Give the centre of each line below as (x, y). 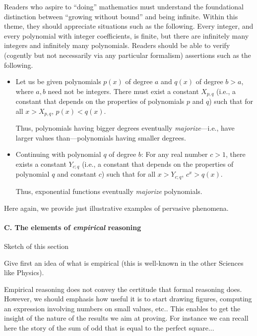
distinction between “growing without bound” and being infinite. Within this (121, 16)
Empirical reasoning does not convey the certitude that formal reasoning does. (123, 289)
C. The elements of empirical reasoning (73, 227)
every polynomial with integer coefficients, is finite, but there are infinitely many (127, 35)
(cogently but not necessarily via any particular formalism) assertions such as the (128, 55)
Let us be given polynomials (58, 81)
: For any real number (174, 154)
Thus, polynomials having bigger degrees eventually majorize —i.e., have (125, 128)
